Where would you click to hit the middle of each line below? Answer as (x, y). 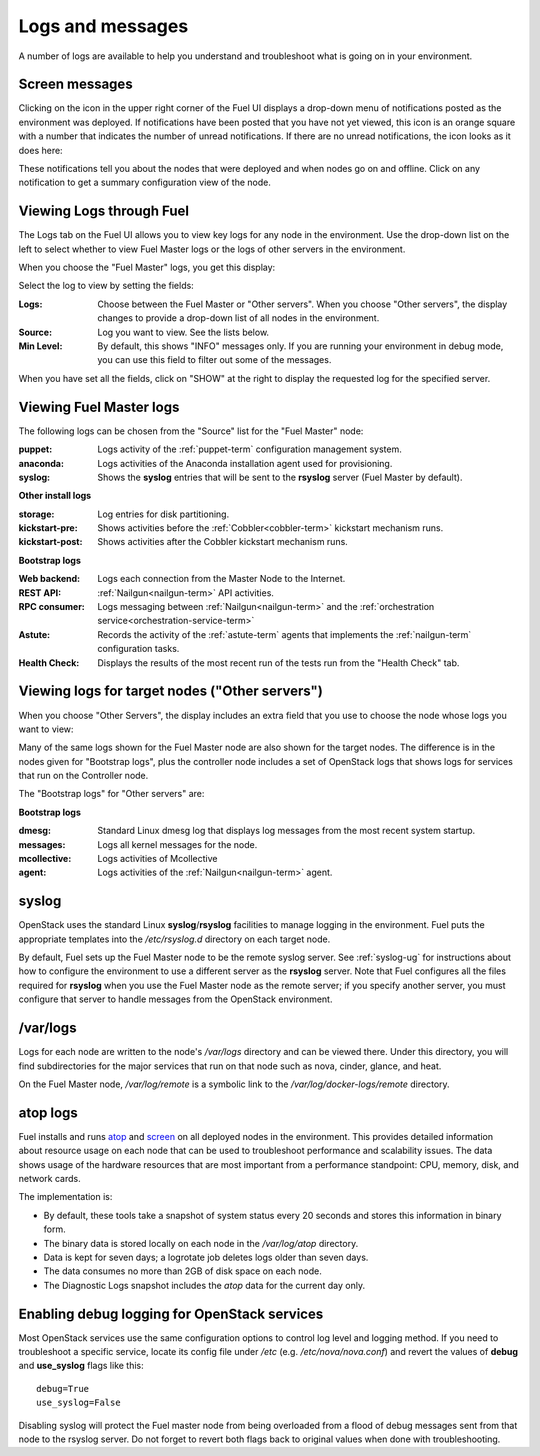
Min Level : (40, 346)
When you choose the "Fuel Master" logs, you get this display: (147, 267)
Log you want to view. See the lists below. (183, 332)
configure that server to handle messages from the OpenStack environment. (175, 999)
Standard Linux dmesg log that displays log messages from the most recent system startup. (286, 831)
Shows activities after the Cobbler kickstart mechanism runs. (223, 542)
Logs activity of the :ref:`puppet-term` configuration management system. (249, 449)
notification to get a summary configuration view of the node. (145, 182)
